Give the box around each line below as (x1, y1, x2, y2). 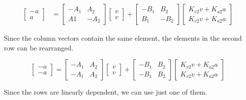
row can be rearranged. (4, 42, 73, 52)
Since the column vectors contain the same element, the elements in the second (4, 33, 242, 43)
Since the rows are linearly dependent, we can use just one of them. (4, 87, 207, 97)
